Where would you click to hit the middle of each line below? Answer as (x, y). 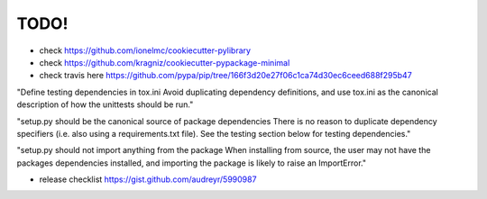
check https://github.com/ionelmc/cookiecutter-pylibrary (145, 50)
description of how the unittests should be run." (105, 104)
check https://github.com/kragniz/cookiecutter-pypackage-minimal (165, 62)
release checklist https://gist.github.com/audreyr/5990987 (148, 179)
